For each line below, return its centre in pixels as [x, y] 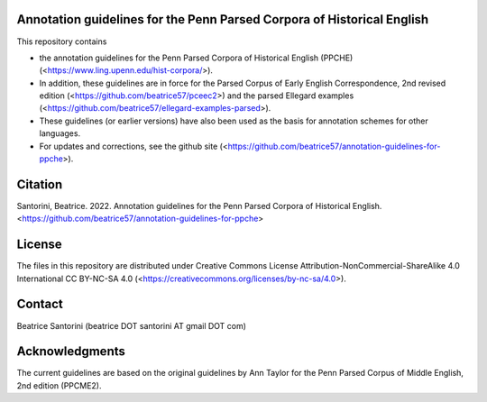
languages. [60, 133]
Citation [40, 184]
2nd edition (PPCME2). [59, 385]
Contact [40, 304]
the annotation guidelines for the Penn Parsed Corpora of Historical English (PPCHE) [196, 58]
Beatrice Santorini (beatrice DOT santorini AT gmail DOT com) [132, 325]
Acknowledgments [71, 352]
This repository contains [62, 41]
